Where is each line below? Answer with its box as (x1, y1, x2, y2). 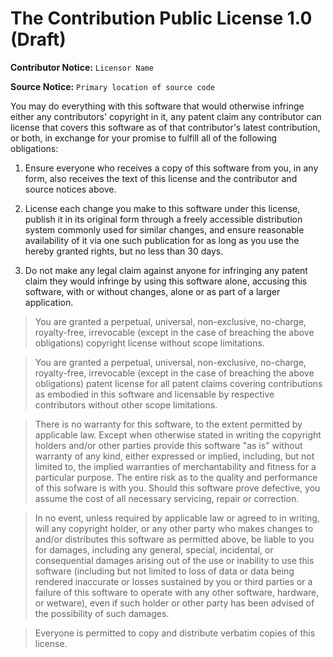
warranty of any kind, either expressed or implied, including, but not (34, 450, 315, 462)
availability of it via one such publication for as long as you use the (24, 234, 300, 246)
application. (24, 296, 74, 308)
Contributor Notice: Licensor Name (10, 61, 154, 73)
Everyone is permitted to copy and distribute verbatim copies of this (34, 627, 316, 639)
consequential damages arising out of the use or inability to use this (34, 554, 315, 566)
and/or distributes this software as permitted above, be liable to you (34, 533, 315, 545)
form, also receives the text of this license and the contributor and (24, 172, 298, 184)
